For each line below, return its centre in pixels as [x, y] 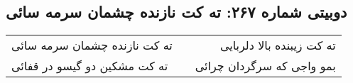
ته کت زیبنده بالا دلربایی [278, 45]
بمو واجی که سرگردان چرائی [265, 66]
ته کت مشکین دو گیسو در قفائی [90, 66]
